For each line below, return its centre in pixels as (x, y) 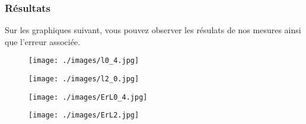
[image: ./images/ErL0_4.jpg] (88, 97)
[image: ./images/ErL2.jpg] (84, 115)
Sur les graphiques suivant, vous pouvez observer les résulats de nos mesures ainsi (153, 30)
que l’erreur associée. (43, 41)
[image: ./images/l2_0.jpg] (84, 79)
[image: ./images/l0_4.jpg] (84, 61)
